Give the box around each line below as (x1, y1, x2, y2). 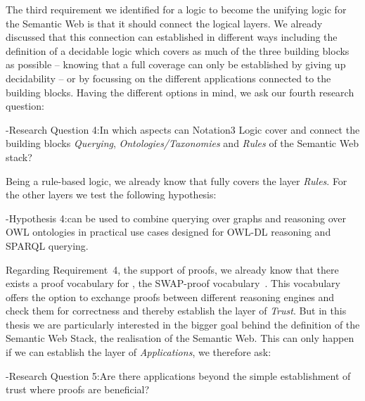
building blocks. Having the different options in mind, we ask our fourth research (6, 84, 354, 99)
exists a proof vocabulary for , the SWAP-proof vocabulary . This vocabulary (6, 276, 340, 291)
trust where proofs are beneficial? (6, 382, 150, 397)
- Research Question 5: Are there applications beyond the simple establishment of (6, 368, 351, 383)
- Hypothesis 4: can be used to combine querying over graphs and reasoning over (6, 210, 346, 225)
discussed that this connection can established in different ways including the (6, 30, 338, 44)
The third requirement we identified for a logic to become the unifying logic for (6, 2, 347, 16)
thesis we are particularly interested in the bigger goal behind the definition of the (6, 317, 360, 331)
